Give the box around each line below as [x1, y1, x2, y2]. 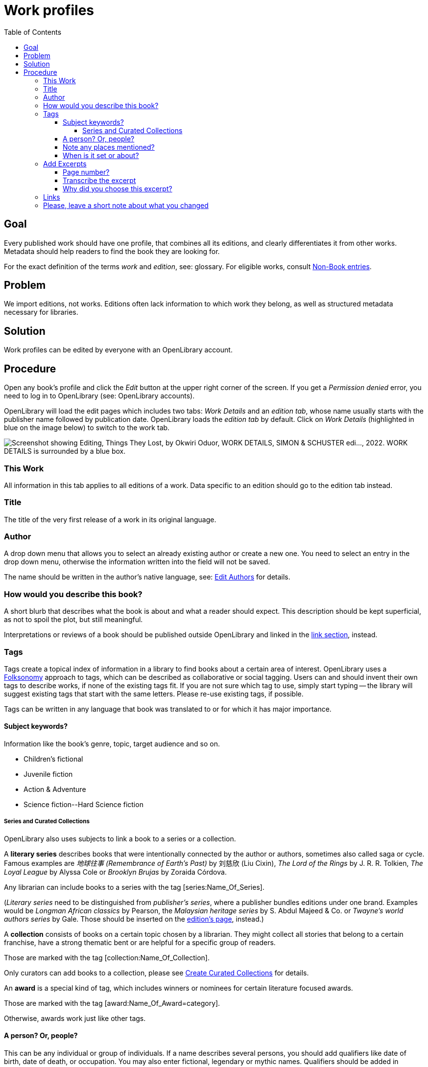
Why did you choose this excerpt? [63, 184, 172, 193]
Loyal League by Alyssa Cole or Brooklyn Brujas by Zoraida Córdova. [4, 867, 227, 876]
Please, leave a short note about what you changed [43, 201, 209, 209]
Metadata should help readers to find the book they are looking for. [4, 247, 220, 255]
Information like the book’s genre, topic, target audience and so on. [4, 740, 220, 748]
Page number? [63, 167, 110, 176]
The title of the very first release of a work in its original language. [4, 515, 216, 524]
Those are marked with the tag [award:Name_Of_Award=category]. [4, 998, 220, 1007]
